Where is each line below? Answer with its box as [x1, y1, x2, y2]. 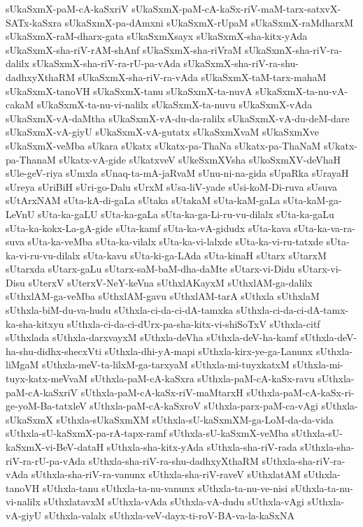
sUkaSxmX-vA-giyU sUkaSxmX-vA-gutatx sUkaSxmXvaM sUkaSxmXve [6, 124, 319, 139]
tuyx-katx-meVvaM [6, 371, 88, 386]
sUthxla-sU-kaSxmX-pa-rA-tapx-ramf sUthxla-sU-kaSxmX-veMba [6, 426, 289, 440]
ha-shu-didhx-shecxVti [6, 343, 102, 358]
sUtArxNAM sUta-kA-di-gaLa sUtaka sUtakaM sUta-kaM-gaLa [6, 193, 280, 208]
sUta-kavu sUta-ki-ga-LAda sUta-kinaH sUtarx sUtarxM [83, 247, 327, 262]
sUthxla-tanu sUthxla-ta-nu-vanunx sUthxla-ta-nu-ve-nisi [42, 480, 288, 495]
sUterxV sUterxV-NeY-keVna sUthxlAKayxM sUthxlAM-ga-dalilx [28, 275, 313, 289]
